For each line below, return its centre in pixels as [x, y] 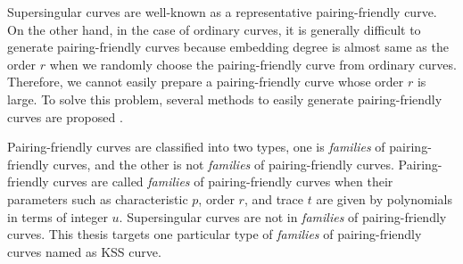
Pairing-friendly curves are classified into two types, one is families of [196, 147]
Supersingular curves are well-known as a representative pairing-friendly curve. [222, 12]
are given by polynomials [384, 198]
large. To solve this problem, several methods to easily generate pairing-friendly [225, 99]
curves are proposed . [65, 116]
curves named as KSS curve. [84, 251]
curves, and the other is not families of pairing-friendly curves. [223, 164]
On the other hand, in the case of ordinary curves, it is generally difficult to [214, 29]
